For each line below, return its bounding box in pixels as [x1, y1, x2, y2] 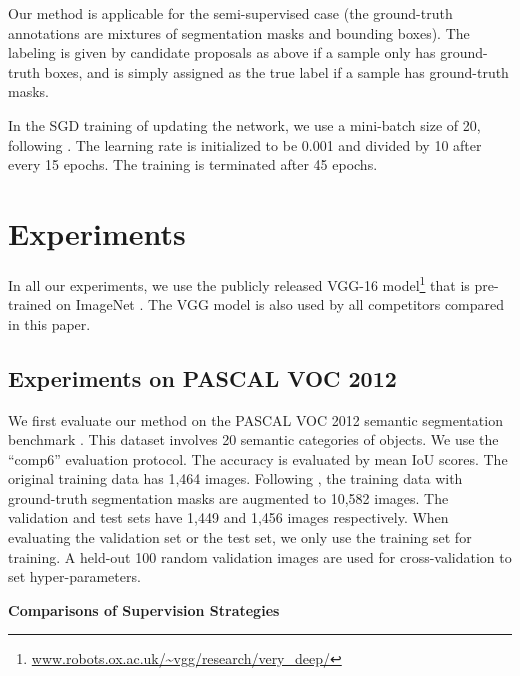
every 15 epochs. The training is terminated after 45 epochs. [8, 154, 378, 175]
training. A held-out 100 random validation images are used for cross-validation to [8, 546, 512, 567]
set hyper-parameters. [8, 566, 141, 587]
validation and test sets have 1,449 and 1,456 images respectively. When [8, 507, 449, 528]
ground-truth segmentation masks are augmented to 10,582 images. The [8, 487, 449, 508]
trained [8, 294, 52, 315]
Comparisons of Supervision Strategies [8, 599, 280, 620]
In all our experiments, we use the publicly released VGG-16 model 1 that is [8, 271, 470, 295]
